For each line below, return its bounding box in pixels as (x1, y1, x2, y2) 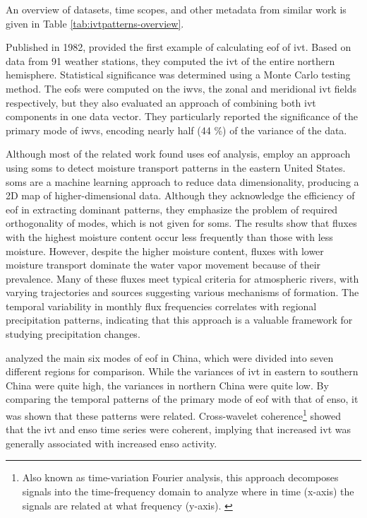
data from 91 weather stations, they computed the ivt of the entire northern (6, 53, 335, 68)
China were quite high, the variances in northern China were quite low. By (6, 377, 329, 392)
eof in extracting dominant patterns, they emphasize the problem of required (6, 201, 338, 216)
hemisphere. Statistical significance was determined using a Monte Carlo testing (6, 67, 351, 82)
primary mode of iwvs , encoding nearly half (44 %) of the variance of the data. (6, 122, 347, 137)
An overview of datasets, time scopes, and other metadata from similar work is (6, 2, 347, 16)
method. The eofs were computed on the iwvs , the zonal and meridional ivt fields (6, 81, 356, 95)
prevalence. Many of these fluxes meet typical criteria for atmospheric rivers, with (6, 271, 359, 286)
